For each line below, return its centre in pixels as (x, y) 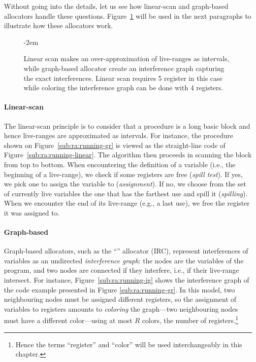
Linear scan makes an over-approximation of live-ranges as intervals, (127, 58)
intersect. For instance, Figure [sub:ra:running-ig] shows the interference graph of (127, 280)
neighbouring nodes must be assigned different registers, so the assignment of (120, 299)
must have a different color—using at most (68, 320)
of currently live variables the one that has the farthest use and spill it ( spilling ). (126, 193)
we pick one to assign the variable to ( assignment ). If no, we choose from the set (125, 184)
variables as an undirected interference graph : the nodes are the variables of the (124, 260)
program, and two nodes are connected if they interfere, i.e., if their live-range (122, 270)
